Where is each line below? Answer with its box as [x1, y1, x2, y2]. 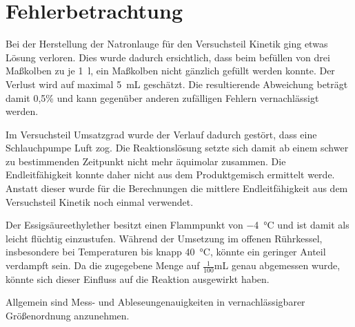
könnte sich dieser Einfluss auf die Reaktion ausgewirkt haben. [6, 271, 270, 286]
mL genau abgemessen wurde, [214, 258, 341, 273]
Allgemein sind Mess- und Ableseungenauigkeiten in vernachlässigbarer [6, 295, 305, 309]
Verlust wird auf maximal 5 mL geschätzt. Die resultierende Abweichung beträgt [6, 76, 348, 91]
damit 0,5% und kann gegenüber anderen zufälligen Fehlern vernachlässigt [6, 90, 319, 105]
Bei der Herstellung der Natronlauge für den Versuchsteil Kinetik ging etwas [6, 36, 328, 51]
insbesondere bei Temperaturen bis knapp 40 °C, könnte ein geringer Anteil [6, 244, 326, 259]
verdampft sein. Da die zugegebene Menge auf [6, 258, 200, 273]
